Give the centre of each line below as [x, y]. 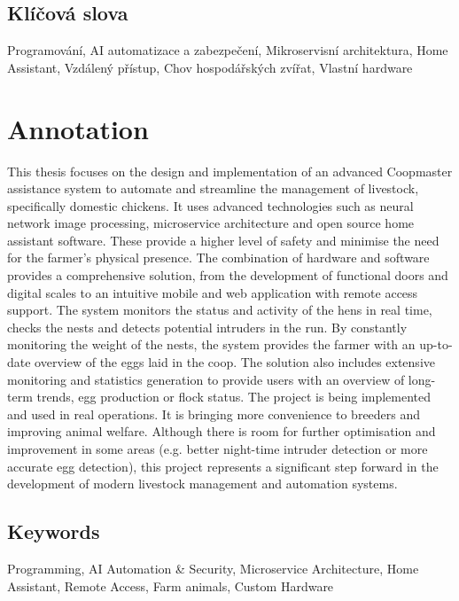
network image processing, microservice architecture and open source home [211, 223]
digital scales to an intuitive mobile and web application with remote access [213, 292]
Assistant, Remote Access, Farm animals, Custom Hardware [171, 585]
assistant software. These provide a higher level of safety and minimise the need [223, 240]
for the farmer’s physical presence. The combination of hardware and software [218, 258]
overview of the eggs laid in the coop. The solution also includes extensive [235, 362]
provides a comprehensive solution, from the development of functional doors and [228, 275]
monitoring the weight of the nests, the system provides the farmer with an [211, 344]
